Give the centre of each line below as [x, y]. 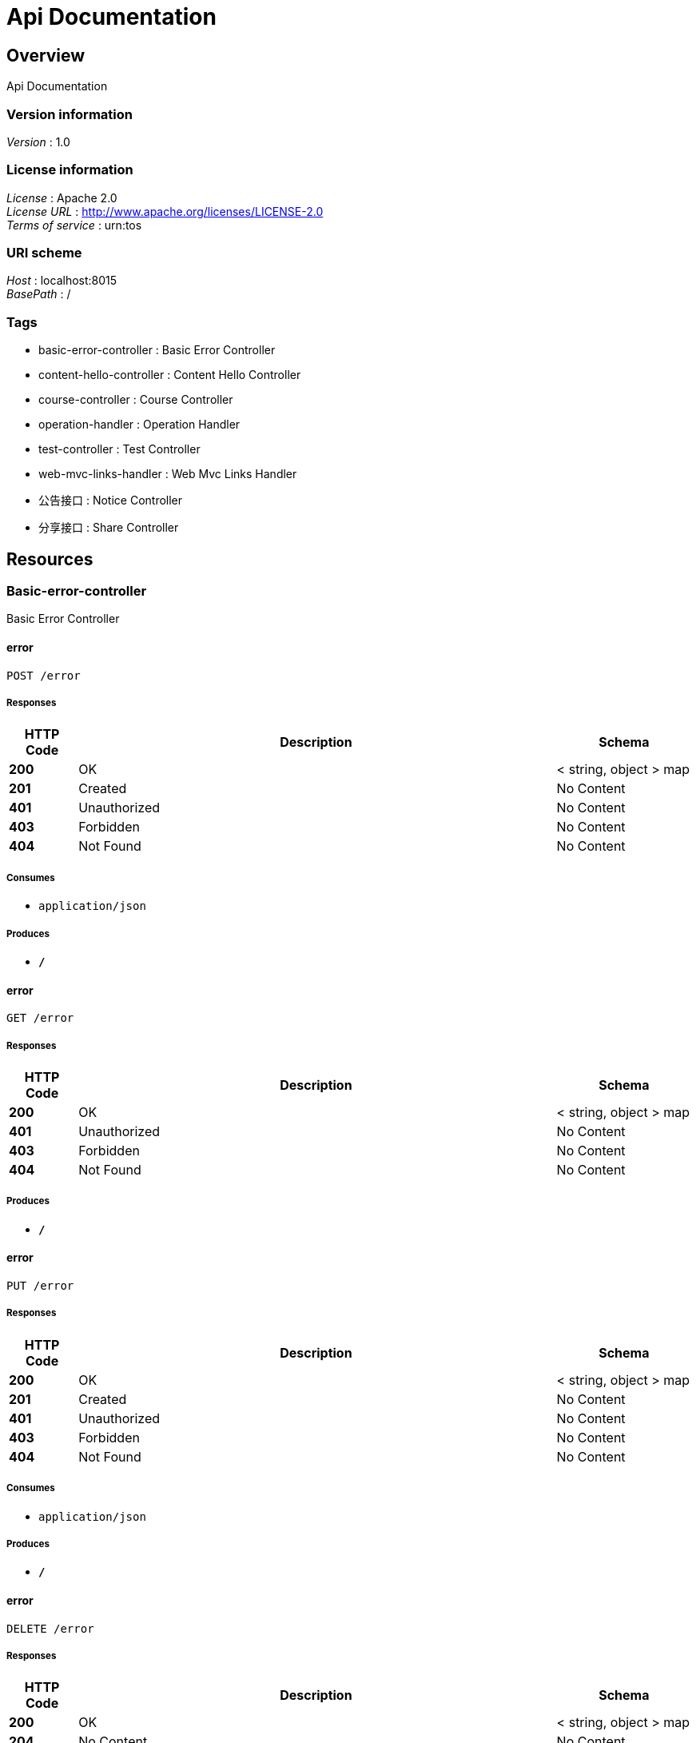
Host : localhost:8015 [62, 281]
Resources [50, 559]
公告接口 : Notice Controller [111, 501]
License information [70, 170]
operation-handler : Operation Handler [139, 425]
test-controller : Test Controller [119, 449]
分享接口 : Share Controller [109, 528]
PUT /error [40, 1285]
